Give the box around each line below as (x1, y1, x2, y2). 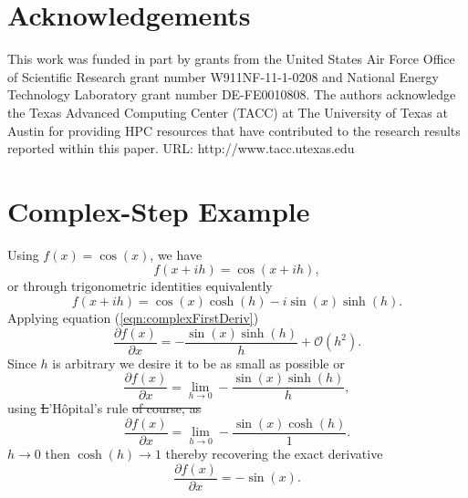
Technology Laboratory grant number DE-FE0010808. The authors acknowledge (7, 85, 456, 104)
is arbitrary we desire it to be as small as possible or (52, 353, 345, 372)
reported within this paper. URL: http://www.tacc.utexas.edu (7, 139, 355, 158)
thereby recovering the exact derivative (165, 443, 383, 462)
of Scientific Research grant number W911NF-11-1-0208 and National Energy (7, 67, 439, 86)
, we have (150, 244, 203, 264)
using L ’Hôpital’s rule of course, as (7, 399, 202, 418)
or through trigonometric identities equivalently (7, 276, 273, 296)
